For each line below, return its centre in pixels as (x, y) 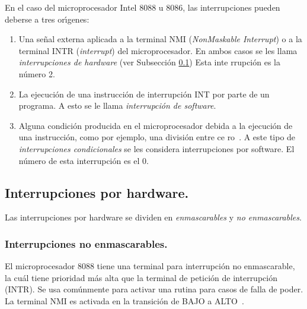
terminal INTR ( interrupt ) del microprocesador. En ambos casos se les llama (158, 50)
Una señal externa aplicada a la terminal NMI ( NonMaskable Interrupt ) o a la (160, 39)
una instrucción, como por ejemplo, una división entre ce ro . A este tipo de (157, 137)
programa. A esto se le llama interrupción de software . (117, 105)
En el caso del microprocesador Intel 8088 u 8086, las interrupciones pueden (143, 7)
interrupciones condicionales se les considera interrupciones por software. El (156, 148)
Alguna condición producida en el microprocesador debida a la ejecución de (156, 125)
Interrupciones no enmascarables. (86, 243)
